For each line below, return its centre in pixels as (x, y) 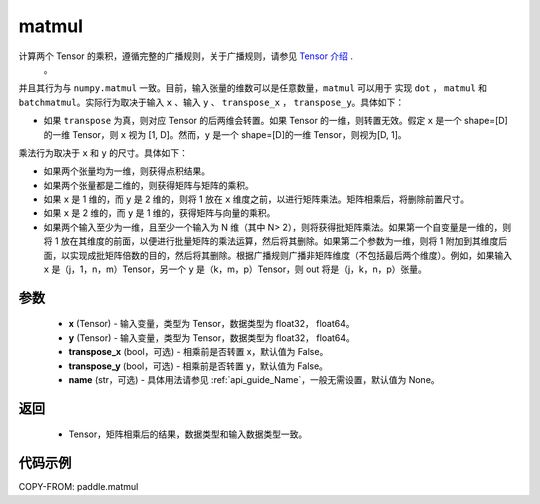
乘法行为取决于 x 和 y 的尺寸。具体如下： (103, 152)
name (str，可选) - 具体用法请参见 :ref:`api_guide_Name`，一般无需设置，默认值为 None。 (254, 379)
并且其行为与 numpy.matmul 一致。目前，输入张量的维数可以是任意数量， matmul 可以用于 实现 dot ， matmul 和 (253, 88)
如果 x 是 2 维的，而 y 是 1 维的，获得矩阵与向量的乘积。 (159, 213)
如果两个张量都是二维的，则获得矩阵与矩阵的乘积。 (148, 185)
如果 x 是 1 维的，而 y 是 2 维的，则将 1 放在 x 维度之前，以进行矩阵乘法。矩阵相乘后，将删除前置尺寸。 (256, 199)
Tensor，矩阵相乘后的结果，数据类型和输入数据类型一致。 (188, 434)
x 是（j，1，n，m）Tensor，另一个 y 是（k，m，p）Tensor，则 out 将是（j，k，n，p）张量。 (235, 269)
